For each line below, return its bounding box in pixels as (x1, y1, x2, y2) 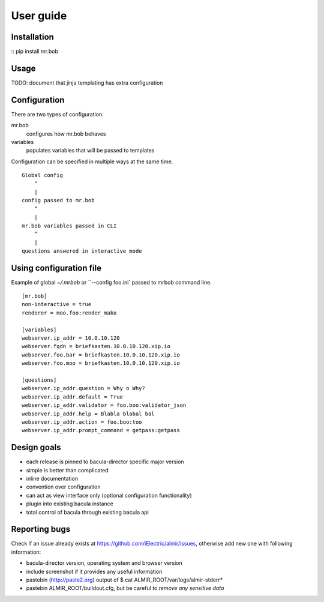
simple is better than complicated (26, 466, 109, 474)
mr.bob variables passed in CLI (22, 222, 117, 229)
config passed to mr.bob (22, 197, 95, 204)
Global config (22, 172, 63, 179)
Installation (11, 32, 54, 42)
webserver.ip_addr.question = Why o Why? (22, 385, 145, 392)
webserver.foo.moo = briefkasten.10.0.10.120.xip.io (22, 360, 180, 367)
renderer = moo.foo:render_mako (22, 309, 117, 316)
